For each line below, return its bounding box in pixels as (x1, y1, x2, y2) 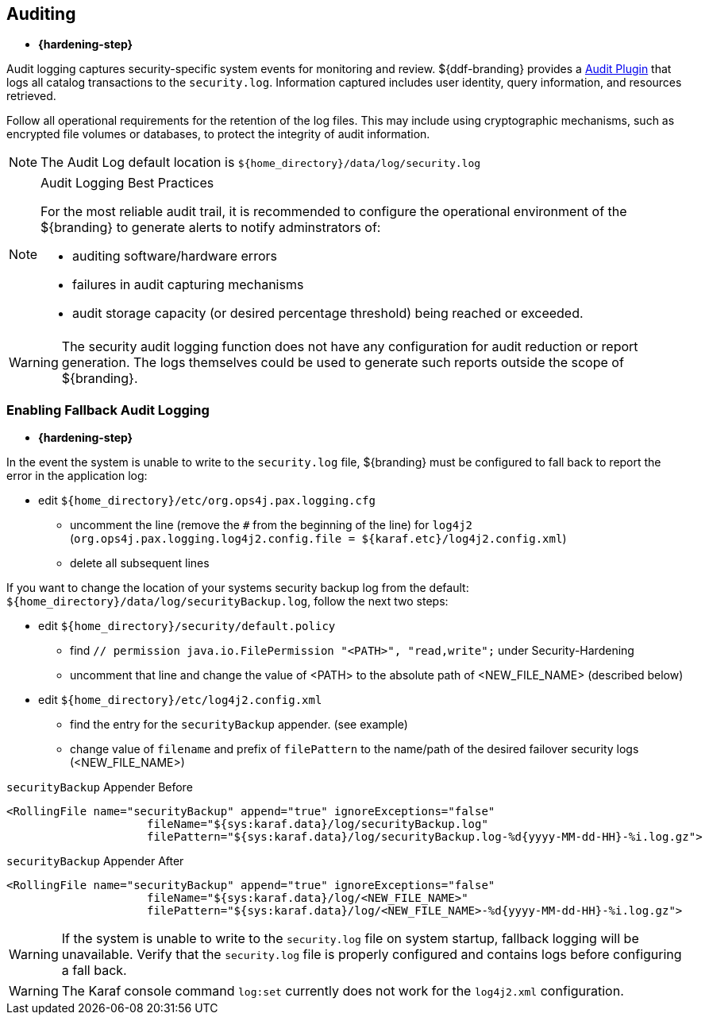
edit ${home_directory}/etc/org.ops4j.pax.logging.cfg (38, 493, 376, 508)
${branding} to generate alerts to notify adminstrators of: (40, 219, 381, 236)
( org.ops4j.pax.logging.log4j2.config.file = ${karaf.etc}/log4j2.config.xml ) (70, 532, 567, 546)
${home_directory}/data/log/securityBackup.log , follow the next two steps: (6, 594, 449, 609)
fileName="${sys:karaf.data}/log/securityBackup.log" (147, 818, 488, 831)
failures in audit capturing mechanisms (72, 277, 304, 293)
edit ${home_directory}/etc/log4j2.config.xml (38, 693, 322, 707)
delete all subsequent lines (70, 556, 210, 570)
